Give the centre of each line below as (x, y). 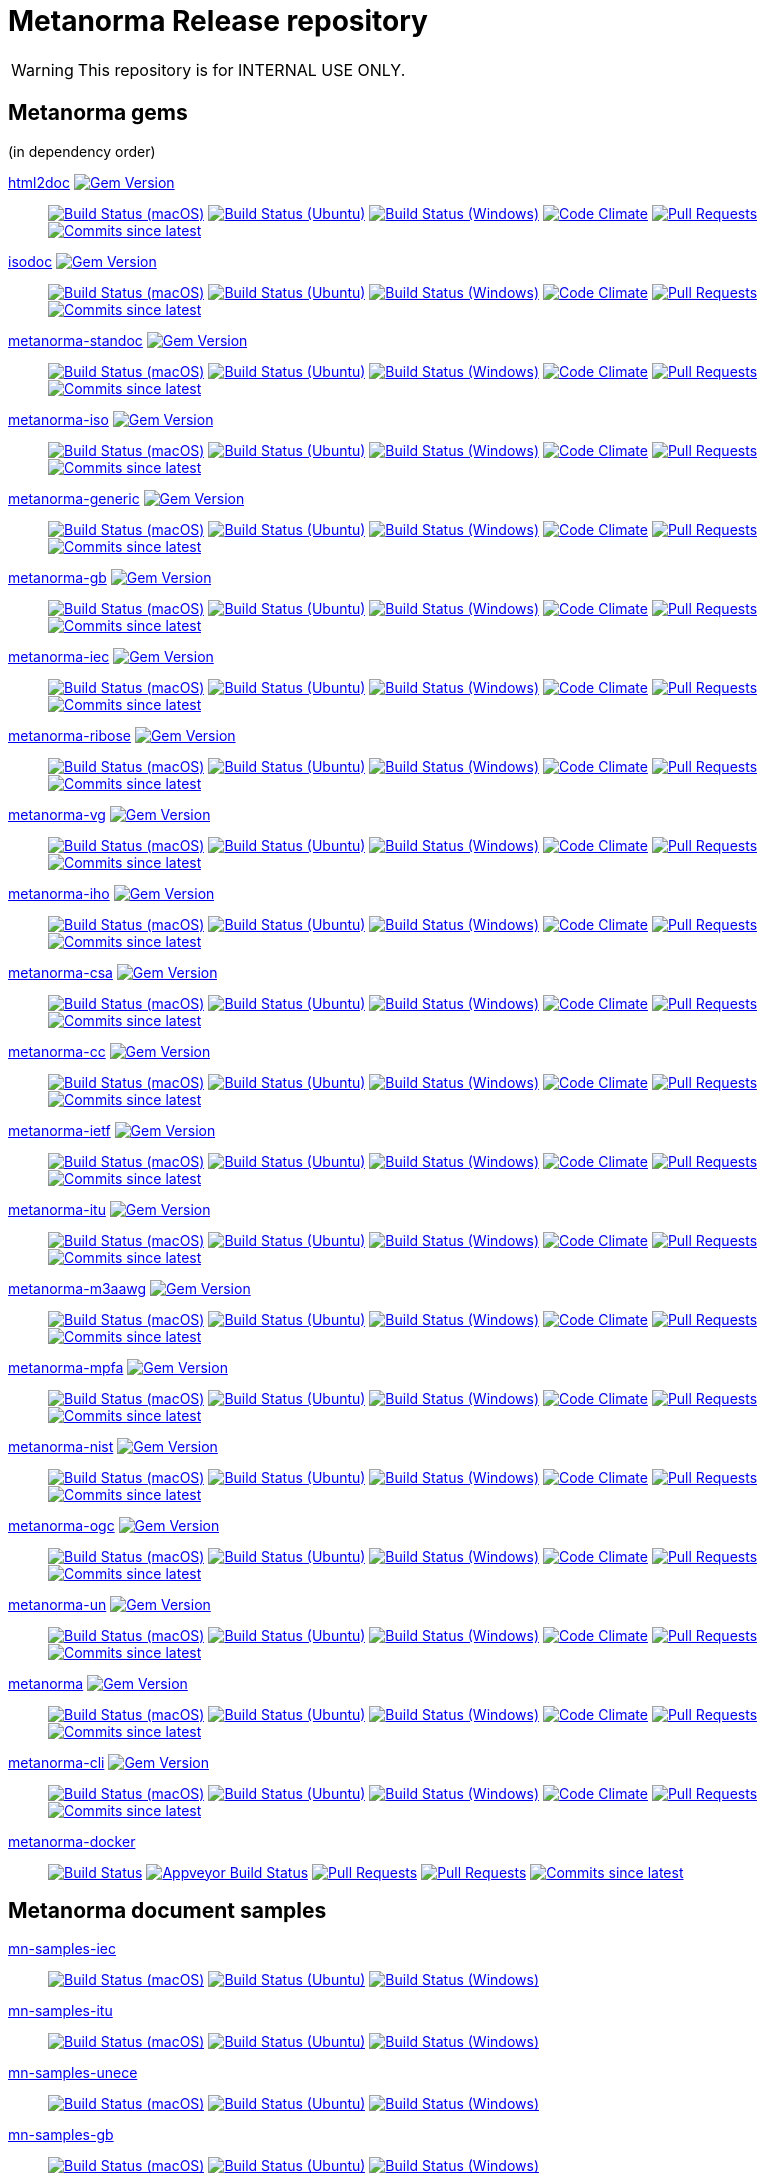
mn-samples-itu (60, 2011)
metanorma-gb (57, 577)
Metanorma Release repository (218, 21)
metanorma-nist (61, 1446)
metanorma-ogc (61, 1525)
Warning (42, 69)
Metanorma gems (98, 113)
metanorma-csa (60, 972)
